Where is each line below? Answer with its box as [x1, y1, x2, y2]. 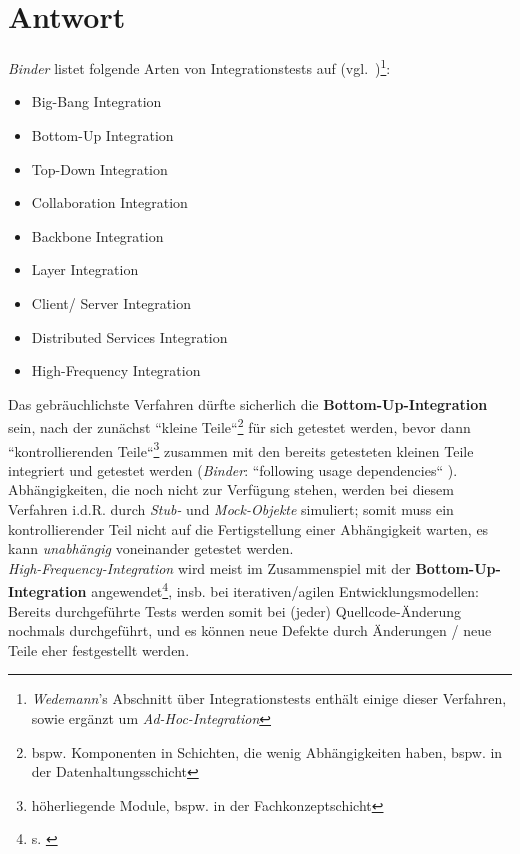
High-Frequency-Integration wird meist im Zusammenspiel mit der [8, 557, 411, 578]
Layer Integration [31, 259, 139, 280]
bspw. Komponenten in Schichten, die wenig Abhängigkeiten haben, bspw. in [31, 741, 503, 762]
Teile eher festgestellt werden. [8, 639, 190, 660]
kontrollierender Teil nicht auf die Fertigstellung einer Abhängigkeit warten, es [8, 518, 489, 539]
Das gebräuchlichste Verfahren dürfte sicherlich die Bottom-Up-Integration [8, 393, 488, 414]
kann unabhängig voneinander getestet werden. [8, 538, 294, 559]
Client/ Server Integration [31, 292, 191, 313]
